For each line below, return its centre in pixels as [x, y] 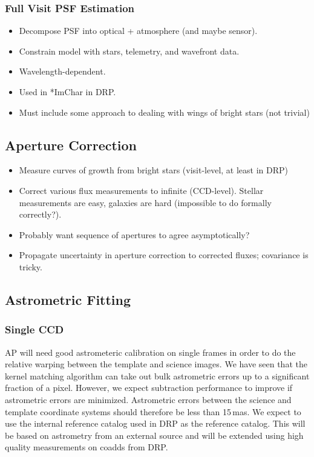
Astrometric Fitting [68, 299]
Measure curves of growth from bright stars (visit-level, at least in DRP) [154, 170]
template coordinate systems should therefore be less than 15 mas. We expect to [153, 411]
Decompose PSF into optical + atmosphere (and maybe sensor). [138, 31]
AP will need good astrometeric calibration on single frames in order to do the [150, 352]
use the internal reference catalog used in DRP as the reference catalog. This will [155, 423]
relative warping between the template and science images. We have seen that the [156, 364]
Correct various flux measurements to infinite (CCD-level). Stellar [141, 190]
